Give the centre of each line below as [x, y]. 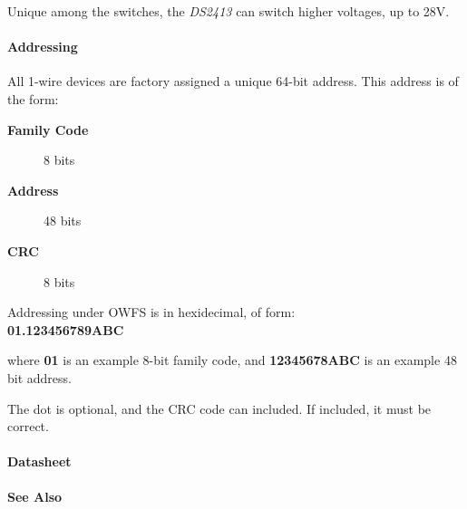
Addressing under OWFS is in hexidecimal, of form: [151, 312]
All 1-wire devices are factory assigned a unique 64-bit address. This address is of [233, 81]
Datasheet [39, 461]
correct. [28, 426]
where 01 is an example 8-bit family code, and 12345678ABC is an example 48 [232, 360]
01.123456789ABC [66, 329]
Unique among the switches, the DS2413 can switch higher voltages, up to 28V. [229, 11]
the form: [33, 98]
